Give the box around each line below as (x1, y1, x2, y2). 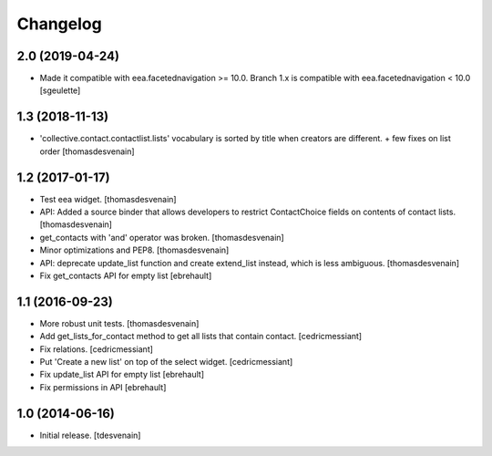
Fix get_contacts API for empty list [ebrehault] (39, 270, 212, 281)
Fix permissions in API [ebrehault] (39, 381, 167, 392)
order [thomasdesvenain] (39, 146, 136, 157)
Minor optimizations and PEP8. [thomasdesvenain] (39, 244, 230, 255)
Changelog (16, 14, 102, 34)
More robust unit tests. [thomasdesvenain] (39, 317, 200, 328)
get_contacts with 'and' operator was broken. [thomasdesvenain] (39, 232, 284, 243)
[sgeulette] (39, 85, 81, 96)
